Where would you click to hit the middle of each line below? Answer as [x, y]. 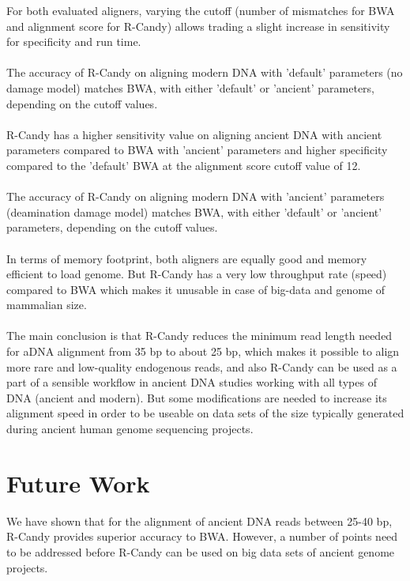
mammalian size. [47, 305]
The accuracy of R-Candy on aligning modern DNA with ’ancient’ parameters [196, 196]
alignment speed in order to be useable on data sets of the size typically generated [205, 413]
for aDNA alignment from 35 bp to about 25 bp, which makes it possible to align [203, 351]
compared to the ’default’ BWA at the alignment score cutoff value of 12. [184, 165]
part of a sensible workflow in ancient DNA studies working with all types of [192, 382]
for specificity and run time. [74, 41]
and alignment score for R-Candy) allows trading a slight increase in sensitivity [198, 26]
